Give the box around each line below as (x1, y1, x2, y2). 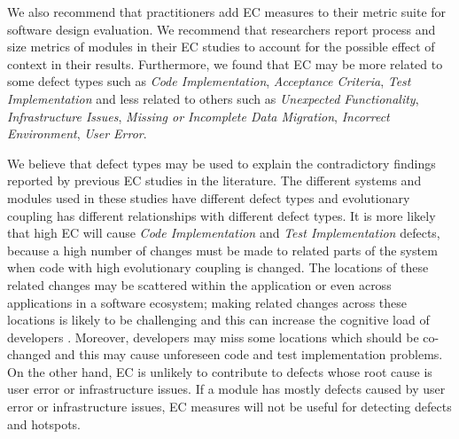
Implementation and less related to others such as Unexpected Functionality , (7, 89, 419, 107)
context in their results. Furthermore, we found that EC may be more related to (7, 54, 443, 73)
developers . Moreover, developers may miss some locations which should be (7, 327, 419, 346)
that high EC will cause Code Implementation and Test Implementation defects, (7, 223, 440, 242)
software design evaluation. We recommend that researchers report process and (7, 20, 436, 38)
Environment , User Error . (7, 124, 147, 143)
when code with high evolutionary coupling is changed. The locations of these (7, 258, 429, 277)
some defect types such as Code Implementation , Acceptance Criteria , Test (7, 72, 411, 90)
